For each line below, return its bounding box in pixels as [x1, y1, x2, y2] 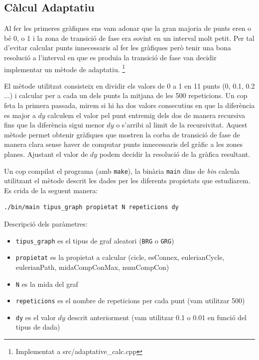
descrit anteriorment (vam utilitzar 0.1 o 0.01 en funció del [67, 312, 247, 322]
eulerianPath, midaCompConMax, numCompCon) [15, 261, 169, 272]
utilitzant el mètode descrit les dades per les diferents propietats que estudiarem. [4, 175, 251, 186]
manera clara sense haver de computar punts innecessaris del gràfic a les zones [4, 139, 243, 149]
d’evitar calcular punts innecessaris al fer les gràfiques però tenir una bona [4, 42, 231, 53]
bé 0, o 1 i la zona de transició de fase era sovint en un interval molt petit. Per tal [4, 32, 255, 43]
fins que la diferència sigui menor [4, 120, 105, 130]
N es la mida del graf [15, 278, 78, 289]
